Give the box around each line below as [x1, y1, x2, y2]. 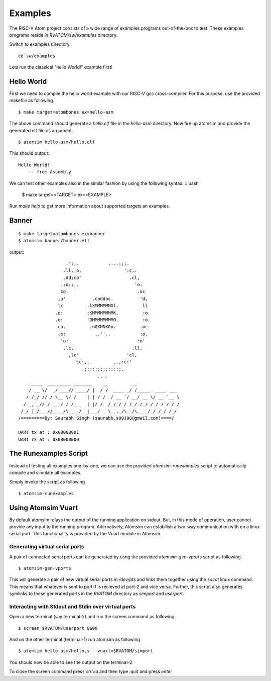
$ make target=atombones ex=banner [18, 231, 106, 236]
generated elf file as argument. [9, 127, 73, 133]
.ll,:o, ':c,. [63, 268, 138, 273]
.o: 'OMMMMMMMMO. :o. [55, 317, 151, 323]
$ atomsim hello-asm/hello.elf [18, 139, 95, 145]
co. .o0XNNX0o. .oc [58, 324, 148, 330]
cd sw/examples [18, 53, 56, 59]
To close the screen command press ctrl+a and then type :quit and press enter [9, 668, 173, 674]
